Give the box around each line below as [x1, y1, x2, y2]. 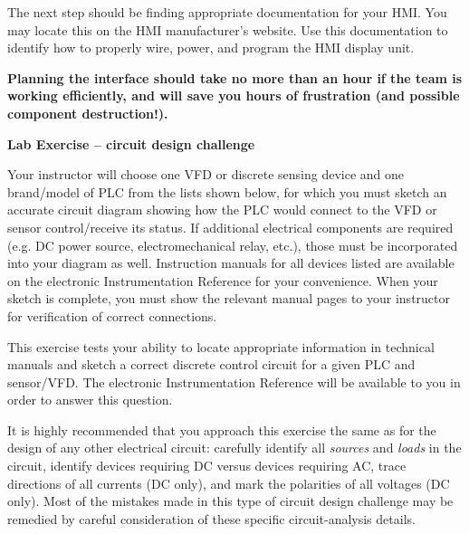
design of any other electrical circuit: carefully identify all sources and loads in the [7, 438, 462, 457]
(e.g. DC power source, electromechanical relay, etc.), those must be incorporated [7, 235, 458, 254]
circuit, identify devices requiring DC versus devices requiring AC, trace [7, 456, 407, 475]
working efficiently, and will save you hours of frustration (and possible [7, 86, 460, 105]
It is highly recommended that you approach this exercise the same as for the [7, 420, 436, 439]
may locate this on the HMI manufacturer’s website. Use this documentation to [7, 20, 448, 39]
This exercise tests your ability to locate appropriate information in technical [7, 337, 435, 356]
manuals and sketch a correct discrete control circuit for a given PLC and [7, 355, 416, 374]
